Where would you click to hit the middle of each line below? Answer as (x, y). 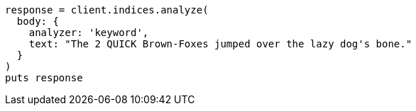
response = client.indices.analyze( (107, 10)
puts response (44, 78)
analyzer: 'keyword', (89, 33)
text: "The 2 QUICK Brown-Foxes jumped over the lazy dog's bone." (220, 44)
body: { (38, 21)
